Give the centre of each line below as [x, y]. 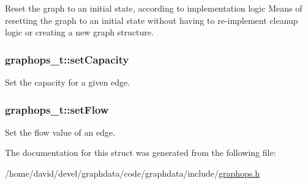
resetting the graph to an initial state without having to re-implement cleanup [152, 20]
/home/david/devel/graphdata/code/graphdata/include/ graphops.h [133, 173]
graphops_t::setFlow [57, 109]
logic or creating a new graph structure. [79, 32]
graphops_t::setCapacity [67, 59]
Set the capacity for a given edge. [68, 82]
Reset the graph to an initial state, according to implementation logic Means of [154, 8]
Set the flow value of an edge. [60, 132]
